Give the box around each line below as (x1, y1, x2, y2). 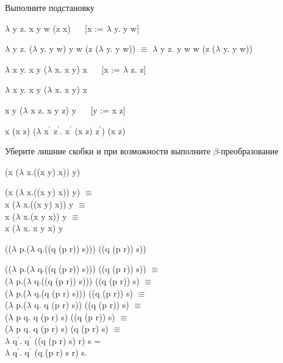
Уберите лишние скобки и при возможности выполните (5, 145, 210, 157)
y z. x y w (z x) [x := (12, 21, 104, 34)
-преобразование (218, 145, 279, 157)
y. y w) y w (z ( (40, 42, 99, 55)
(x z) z (74, 124, 99, 137)
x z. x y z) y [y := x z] (30, 103, 126, 116)
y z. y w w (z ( (160, 42, 216, 55)
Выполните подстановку (5, 1, 95, 13)
